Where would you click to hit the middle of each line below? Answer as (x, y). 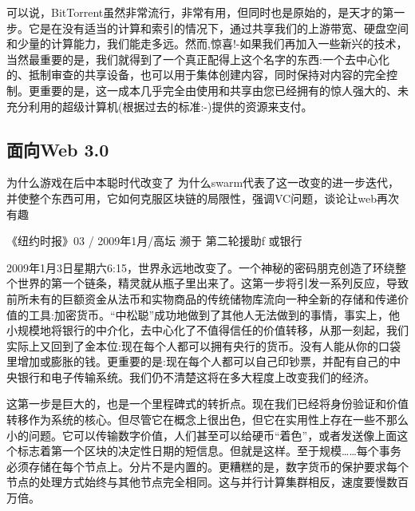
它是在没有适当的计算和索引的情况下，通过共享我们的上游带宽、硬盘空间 (218, 28)
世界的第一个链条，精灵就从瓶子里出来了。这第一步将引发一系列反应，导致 (213, 283)
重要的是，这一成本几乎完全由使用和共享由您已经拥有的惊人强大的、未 (224, 90)
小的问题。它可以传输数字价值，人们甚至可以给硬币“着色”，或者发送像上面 (202, 435)
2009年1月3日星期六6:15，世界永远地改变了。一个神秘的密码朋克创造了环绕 (201, 267)
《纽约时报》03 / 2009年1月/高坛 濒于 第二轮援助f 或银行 (154, 241)
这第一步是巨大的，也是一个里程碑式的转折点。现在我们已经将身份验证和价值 (207, 404)
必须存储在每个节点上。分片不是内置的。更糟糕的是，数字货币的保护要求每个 (207, 466)
